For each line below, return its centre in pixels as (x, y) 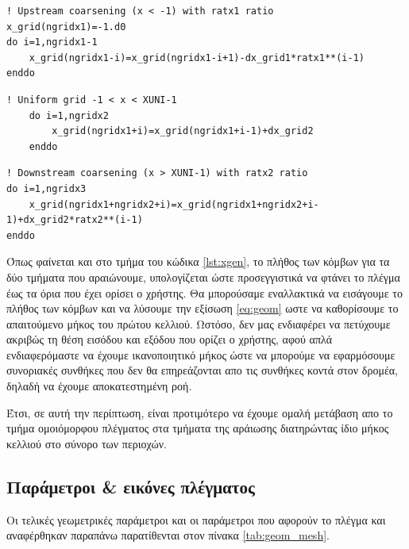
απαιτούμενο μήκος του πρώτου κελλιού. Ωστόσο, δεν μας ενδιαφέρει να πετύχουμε (199, 323)
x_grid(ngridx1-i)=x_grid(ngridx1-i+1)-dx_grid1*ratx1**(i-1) (197, 58)
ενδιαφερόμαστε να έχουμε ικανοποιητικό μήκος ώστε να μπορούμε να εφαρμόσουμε (201, 354)
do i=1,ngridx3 (46, 188)
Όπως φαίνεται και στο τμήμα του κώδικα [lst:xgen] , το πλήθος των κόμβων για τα (198, 261)
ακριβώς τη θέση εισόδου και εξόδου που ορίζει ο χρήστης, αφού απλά (170, 339)
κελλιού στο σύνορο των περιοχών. (87, 443)
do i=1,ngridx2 (69, 115)
